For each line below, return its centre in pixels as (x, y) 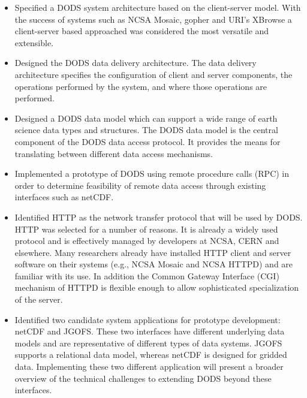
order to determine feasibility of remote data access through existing (140, 185)
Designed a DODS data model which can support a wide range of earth (146, 118)
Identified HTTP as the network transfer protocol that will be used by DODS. (159, 217)
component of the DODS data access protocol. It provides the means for (148, 141)
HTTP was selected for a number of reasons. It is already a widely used (146, 229)
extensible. (34, 42)
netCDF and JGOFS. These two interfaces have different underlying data (150, 331)
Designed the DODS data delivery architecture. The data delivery (136, 63)
